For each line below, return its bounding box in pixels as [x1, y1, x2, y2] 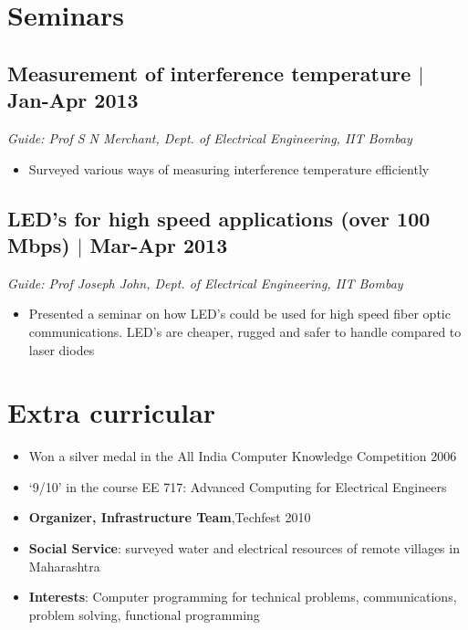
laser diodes [28, 340, 95, 359]
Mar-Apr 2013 [89, 230, 228, 258]
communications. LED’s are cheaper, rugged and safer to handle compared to [28, 321, 462, 341]
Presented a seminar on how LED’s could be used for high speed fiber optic [28, 304, 451, 323]
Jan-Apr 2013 [7, 86, 139, 114]
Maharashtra [28, 556, 100, 575]
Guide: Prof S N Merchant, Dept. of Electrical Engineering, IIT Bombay [7, 128, 412, 147]
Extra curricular [7, 394, 216, 431]
